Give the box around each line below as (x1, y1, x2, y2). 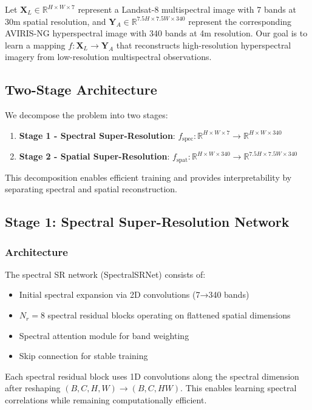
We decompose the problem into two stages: (5, 109, 168, 121)
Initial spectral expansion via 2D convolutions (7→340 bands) (19, 288, 249, 301)
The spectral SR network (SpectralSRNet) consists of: (5, 267, 206, 280)
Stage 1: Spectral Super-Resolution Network (5, 212, 290, 231)
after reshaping (5, 381, 61, 394)
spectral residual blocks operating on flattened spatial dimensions (47, 309, 291, 321)
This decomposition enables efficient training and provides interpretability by (5, 170, 292, 183)
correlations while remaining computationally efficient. (5, 394, 207, 406)
